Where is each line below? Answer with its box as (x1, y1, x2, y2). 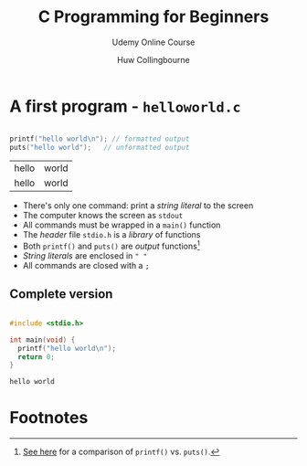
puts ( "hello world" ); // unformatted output (9, 143, 190, 152)
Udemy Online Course (111, 37, 196, 48)
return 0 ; (17, 352, 55, 362)
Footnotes (9, 408, 89, 429)
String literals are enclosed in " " (22, 250, 148, 261)
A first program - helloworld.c (9, 96, 241, 116)
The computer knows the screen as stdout (22, 210, 184, 221)
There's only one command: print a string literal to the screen (22, 200, 254, 211)
